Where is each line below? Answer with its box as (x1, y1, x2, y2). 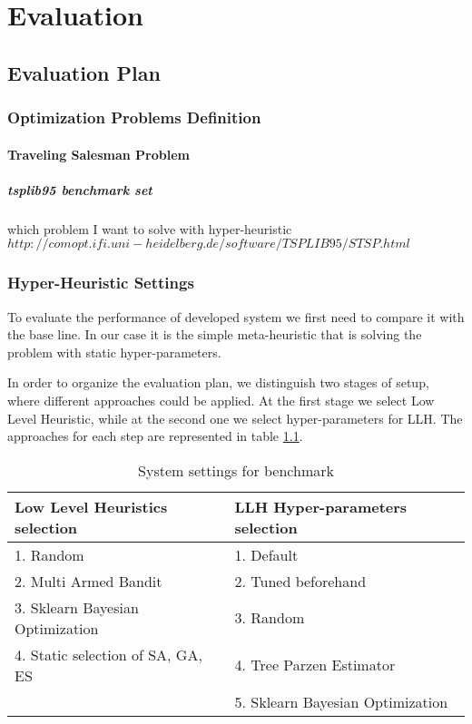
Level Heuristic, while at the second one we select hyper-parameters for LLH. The (7, 408, 463, 427)
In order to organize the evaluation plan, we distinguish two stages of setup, (7, 373, 429, 392)
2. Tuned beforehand (234, 570, 367, 592)
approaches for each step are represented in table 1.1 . (7, 426, 303, 445)
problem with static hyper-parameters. (7, 342, 221, 361)
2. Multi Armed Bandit (15, 570, 162, 592)
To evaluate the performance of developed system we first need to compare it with (7, 307, 465, 326)
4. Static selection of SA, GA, (15, 643, 202, 665)
